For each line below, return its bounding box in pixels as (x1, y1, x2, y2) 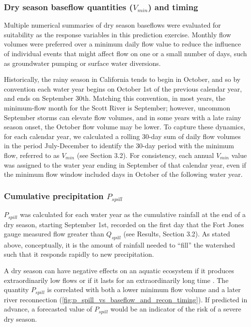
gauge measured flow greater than (4, 229, 104, 239)
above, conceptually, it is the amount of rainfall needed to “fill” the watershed (4, 239, 235, 249)
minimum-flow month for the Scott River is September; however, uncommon (4, 102, 231, 112)
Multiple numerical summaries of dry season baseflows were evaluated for (4, 20, 221, 30)
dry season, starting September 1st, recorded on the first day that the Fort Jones (4, 219, 244, 229)
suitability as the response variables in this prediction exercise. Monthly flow (4, 29, 231, 39)
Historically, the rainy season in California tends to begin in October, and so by (4, 74, 241, 84)
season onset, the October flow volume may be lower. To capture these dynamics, (4, 122, 245, 132)
